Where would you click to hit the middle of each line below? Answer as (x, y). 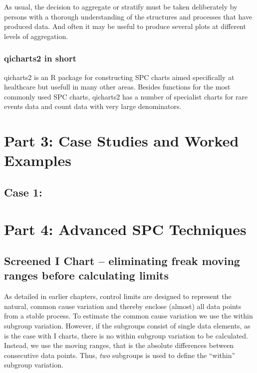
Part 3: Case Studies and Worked (122, 141)
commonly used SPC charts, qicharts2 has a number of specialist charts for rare (126, 96)
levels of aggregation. (36, 36)
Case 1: (23, 192)
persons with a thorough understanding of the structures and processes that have (128, 16)
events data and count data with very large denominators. (93, 106)
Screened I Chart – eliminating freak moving (122, 261)
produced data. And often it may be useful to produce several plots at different (125, 26)
